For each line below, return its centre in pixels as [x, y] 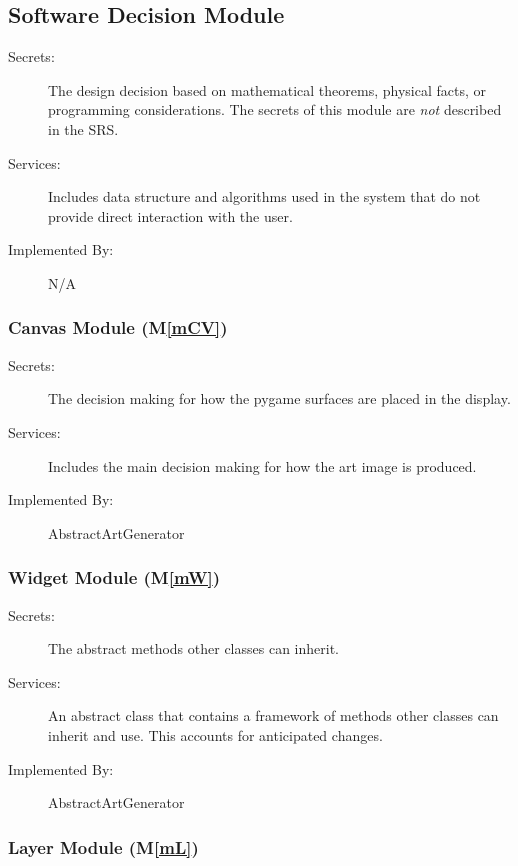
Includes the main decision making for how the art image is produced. [262, 465]
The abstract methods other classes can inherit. [193, 648]
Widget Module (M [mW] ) [114, 577]
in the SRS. [83, 128]
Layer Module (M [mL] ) [103, 846]
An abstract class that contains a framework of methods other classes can [273, 715]
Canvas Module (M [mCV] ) [118, 327]
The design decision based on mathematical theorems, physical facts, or [267, 89]
